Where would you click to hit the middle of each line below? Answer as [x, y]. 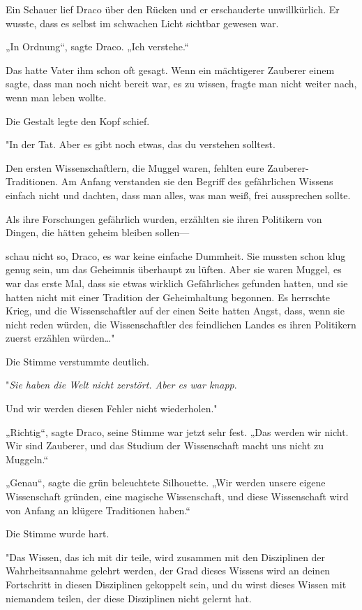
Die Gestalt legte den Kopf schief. [78, 121]
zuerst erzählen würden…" [60, 338]
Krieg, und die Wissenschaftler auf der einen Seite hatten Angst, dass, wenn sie [175, 311]
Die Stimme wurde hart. [58, 533]
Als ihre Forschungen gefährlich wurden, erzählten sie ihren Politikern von [164, 218]
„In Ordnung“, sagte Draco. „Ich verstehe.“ [97, 46]
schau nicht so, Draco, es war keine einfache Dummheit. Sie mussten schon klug [176, 255]
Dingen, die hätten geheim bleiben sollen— [98, 232]
